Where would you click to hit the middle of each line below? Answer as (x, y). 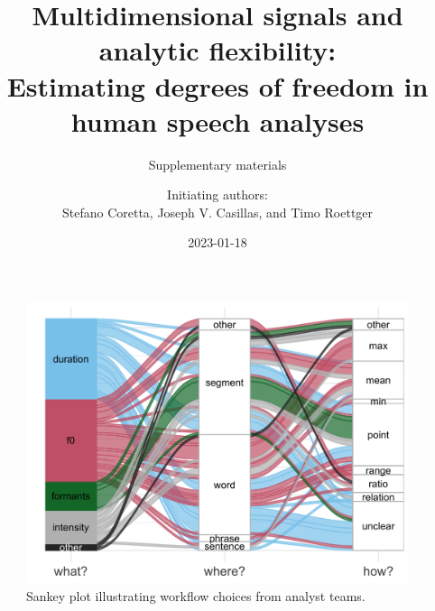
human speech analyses (217, 120)
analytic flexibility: (217, 50)
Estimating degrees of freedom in (217, 85)
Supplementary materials (217, 164)
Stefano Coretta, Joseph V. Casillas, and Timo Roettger (217, 212)
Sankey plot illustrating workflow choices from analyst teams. (196, 595)
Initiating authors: (217, 194)
